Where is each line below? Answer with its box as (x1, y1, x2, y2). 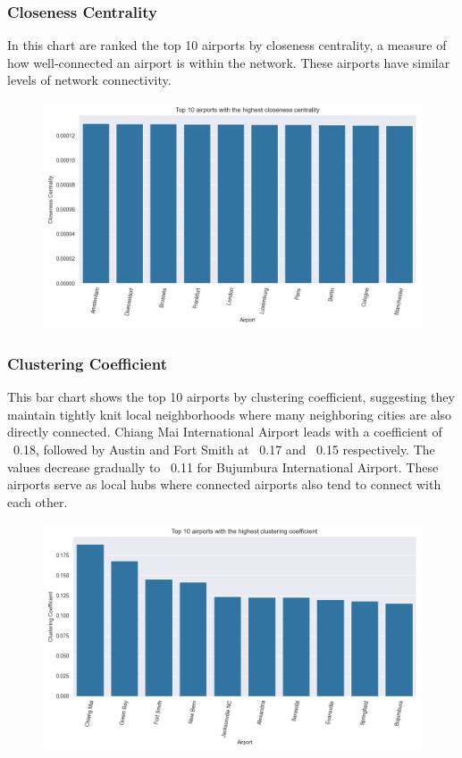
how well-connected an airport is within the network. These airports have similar (7, 53, 450, 71)
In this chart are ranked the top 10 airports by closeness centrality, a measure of (7, 36, 447, 54)
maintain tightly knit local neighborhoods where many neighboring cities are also (7, 404, 452, 423)
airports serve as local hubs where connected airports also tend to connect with (7, 475, 441, 494)
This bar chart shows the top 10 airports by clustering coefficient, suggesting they (7, 387, 455, 406)
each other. (7, 492, 68, 511)
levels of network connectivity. (7, 71, 172, 89)
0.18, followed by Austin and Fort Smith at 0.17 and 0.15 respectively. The (13, 439, 435, 458)
